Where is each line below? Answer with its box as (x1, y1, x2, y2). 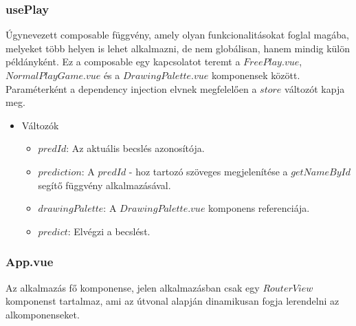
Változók (21, 118, 59, 132)
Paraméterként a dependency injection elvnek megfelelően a (5, 81, 257, 96)
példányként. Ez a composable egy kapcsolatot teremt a (5, 54, 241, 69)
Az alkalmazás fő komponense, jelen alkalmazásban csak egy (5, 280, 260, 294)
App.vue (5, 253, 54, 270)
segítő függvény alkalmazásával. (38, 177, 171, 192)
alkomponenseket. (5, 307, 80, 321)
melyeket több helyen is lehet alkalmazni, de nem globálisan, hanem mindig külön (5, 41, 351, 55)
